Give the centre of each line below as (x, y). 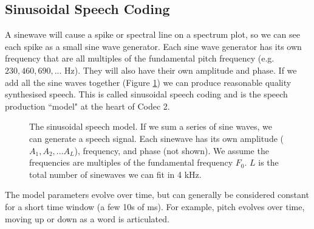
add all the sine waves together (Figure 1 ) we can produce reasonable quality (148, 82)
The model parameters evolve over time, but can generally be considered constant (157, 195)
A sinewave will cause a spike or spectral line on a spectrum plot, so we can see (152, 34)
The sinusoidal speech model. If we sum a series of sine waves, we (151, 126)
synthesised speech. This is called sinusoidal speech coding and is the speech (146, 94)
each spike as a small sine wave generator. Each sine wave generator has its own (153, 46)
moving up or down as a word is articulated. (87, 218)
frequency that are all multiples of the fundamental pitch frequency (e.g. (140, 58)
